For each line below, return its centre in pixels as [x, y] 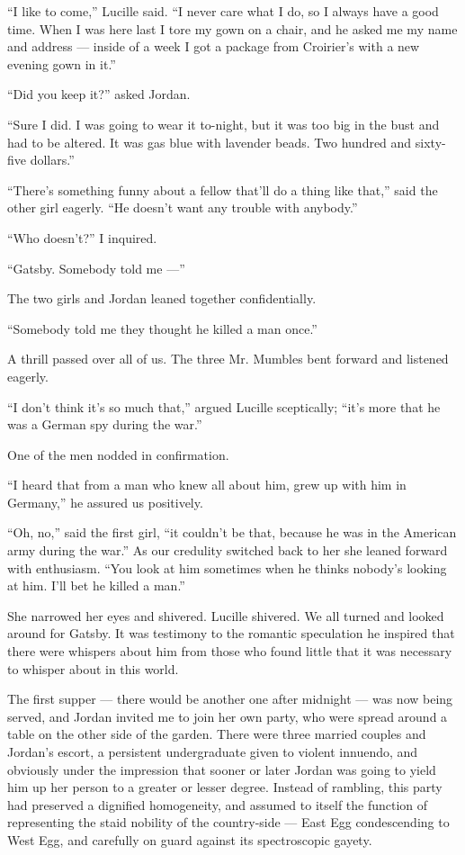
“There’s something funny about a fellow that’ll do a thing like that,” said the [223, 189]
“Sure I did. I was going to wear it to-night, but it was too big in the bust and [224, 124]
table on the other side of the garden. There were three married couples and [217, 734]
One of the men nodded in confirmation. [118, 454]
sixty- [430, 142]
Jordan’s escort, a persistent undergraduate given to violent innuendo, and [213, 751]
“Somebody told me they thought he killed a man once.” [162, 328]
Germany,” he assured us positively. [105, 502]
